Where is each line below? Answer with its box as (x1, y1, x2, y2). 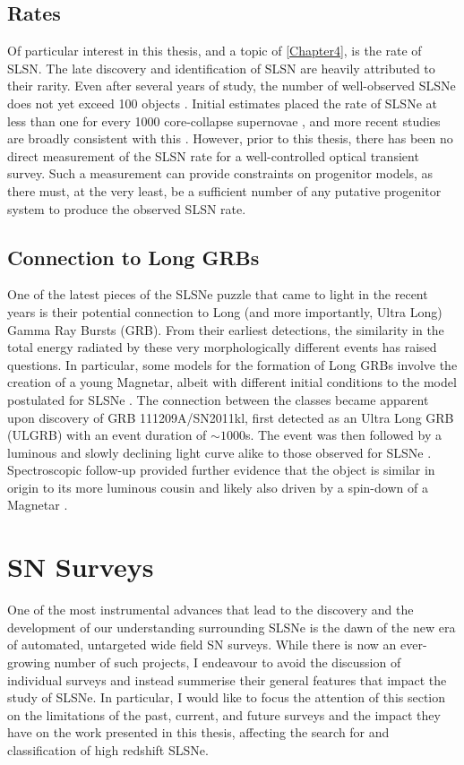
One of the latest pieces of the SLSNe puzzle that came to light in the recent (7, 285, 428, 304)
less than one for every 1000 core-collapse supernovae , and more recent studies (7, 111, 441, 130)
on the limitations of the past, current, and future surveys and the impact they (7, 705, 441, 724)
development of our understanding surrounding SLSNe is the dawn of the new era (7, 617, 456, 636)
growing (7, 652, 50, 671)
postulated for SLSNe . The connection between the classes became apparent (7, 390, 429, 408)
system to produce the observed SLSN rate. (7, 199, 246, 218)
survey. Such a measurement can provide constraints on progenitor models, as (7, 164, 434, 183)
